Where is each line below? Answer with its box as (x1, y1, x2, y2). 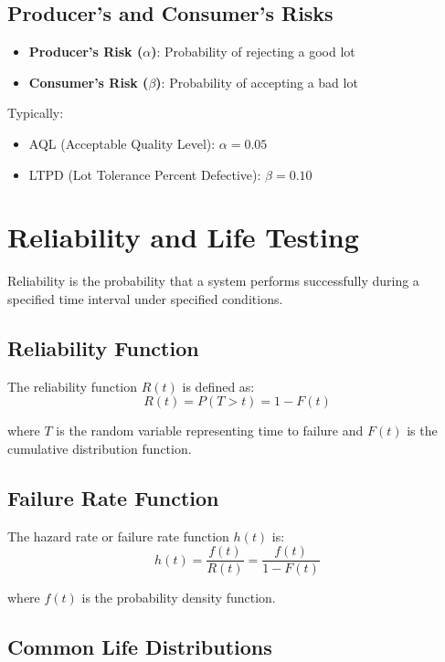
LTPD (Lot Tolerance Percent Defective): (28, 164, 261, 184)
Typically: (7, 103, 64, 122)
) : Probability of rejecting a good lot (151, 42, 355, 61)
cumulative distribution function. (7, 438, 192, 457)
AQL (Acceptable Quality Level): (28, 133, 216, 152)
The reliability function (7, 376, 138, 395)
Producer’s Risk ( (28, 42, 143, 61)
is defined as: (182, 376, 255, 395)
